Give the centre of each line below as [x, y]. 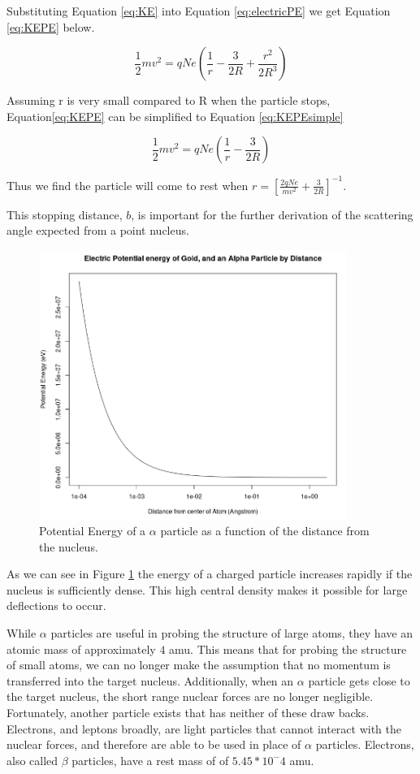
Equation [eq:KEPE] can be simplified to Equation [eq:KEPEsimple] [175, 116]
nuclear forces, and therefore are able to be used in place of [154, 744]
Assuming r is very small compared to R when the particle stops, [169, 100]
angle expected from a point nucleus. [98, 230]
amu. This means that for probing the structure [288, 649]
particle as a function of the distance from [265, 531]
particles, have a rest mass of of [150, 760]
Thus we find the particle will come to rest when [128, 185]
